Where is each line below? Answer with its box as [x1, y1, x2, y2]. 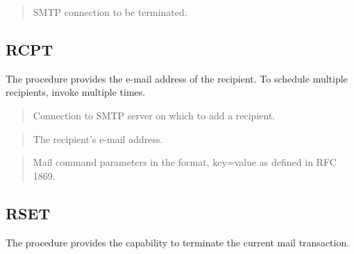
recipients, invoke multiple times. [6, 85, 146, 99]
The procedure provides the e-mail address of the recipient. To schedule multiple [6, 71, 348, 85]
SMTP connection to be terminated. [33, 5, 187, 19]
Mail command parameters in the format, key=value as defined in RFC [33, 155, 337, 169]
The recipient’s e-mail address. [33, 131, 163, 146]
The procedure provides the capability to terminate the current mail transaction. [6, 235, 350, 249]
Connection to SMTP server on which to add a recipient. [33, 108, 276, 122]
